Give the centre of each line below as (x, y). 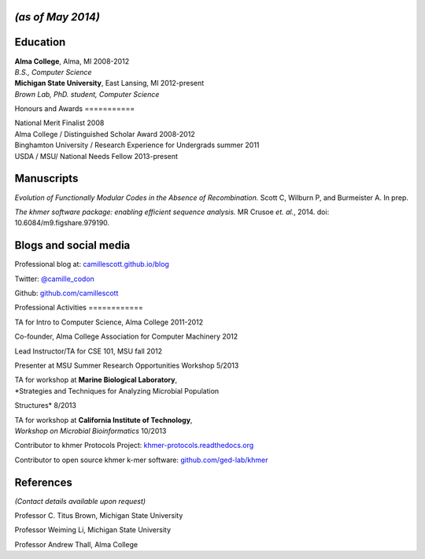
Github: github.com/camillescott (67, 293)
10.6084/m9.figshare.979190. (62, 223)
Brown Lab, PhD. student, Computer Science (87, 94)
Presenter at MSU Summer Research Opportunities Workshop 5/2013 (127, 365)
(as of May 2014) (57, 17)
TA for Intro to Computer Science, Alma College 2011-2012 (109, 322)
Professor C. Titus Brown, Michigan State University (99, 516)
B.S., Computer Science (53, 72)
